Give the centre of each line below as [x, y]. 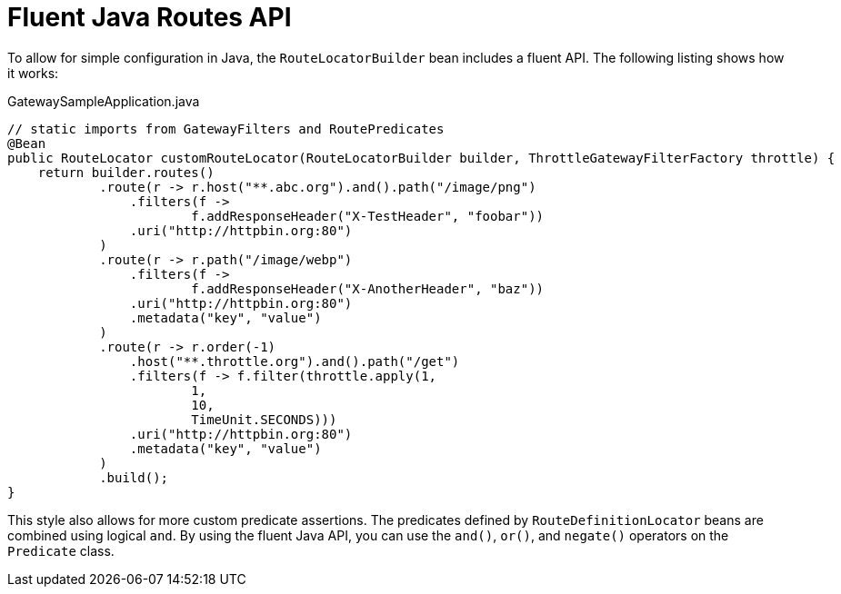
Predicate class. [61, 550]
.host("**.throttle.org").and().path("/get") [295, 361]
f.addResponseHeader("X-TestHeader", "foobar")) [368, 216]
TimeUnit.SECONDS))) [264, 419]
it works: [33, 73]
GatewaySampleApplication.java [104, 101]
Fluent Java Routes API [150, 17]
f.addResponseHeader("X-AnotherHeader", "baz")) [368, 288]
